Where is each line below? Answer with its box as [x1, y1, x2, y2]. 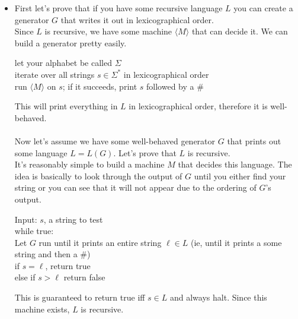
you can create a [233, 2, 293, 14]
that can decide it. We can [191, 25, 288, 37]
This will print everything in [14, 100, 118, 112]
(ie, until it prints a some [190, 236, 282, 248]
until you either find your [194, 169, 286, 182]
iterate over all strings [14, 68, 95, 80]
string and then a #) [14, 248, 91, 260]
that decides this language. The [178, 158, 292, 170]
